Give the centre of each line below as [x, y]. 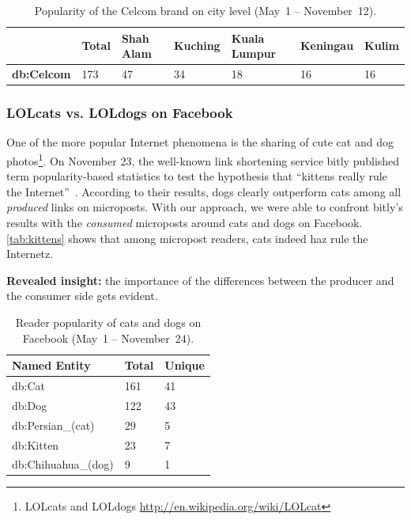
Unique [185, 365]
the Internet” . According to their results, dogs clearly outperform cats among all [204, 191]
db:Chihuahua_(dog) [63, 464]
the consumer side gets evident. [82, 296]
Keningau [327, 46]
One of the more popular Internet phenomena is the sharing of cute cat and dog [200, 142]
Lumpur [254, 53]
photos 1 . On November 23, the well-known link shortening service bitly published [203, 159]
